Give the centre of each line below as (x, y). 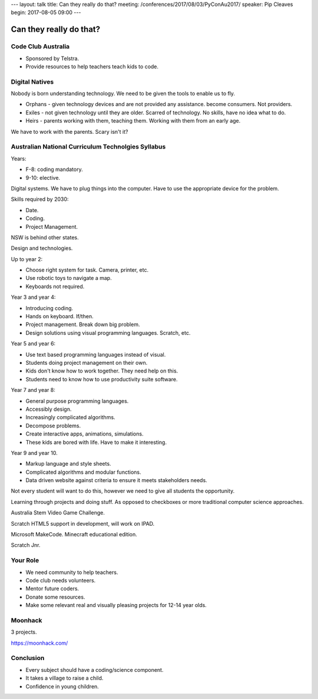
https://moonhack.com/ (39, 643)
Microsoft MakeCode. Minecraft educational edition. (74, 535)
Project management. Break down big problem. (83, 325)
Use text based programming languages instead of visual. (96, 354)
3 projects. (24, 632)
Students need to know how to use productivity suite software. (102, 379)
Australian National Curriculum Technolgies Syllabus (88, 147)
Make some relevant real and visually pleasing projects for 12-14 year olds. (116, 605)
